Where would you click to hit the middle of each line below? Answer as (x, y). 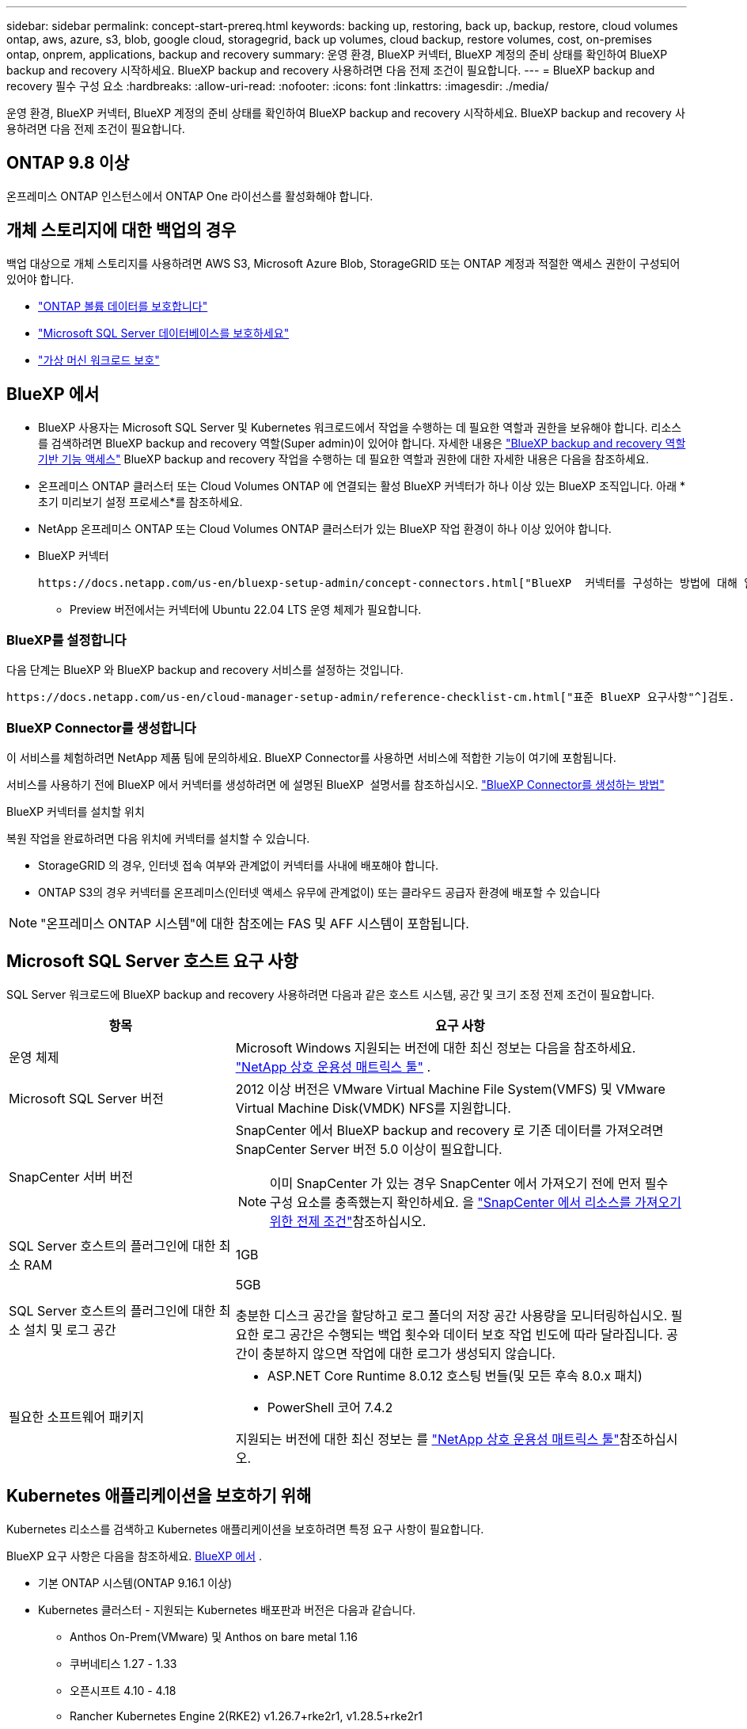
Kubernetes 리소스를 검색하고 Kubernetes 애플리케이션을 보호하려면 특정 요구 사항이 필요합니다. (245, 1529)
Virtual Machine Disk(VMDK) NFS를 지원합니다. (373, 1108)
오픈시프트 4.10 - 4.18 (123, 1690)
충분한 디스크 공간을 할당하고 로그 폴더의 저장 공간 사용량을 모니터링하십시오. (451, 1315)
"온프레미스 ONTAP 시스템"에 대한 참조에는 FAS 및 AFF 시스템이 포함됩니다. (255, 924)
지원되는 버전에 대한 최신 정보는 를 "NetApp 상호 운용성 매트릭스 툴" (427, 1439)
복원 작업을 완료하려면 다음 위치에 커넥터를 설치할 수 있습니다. (158, 839)
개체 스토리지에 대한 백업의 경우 (121, 230)
